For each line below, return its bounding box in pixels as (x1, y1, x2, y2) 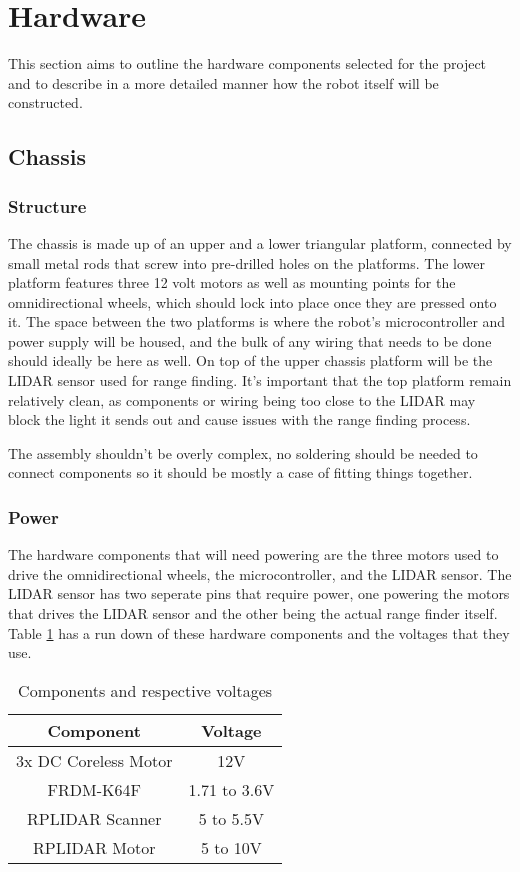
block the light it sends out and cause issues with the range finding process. (8, 409, 471, 430)
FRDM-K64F (47, 777, 141, 801)
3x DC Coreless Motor (16, 748, 173, 772)
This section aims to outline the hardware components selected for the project (8, 53, 487, 74)
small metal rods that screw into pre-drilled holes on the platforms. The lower (8, 252, 485, 273)
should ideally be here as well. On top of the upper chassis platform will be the (8, 350, 493, 371)
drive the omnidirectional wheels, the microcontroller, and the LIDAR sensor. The (8, 563, 512, 584)
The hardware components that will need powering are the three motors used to (8, 544, 499, 565)
